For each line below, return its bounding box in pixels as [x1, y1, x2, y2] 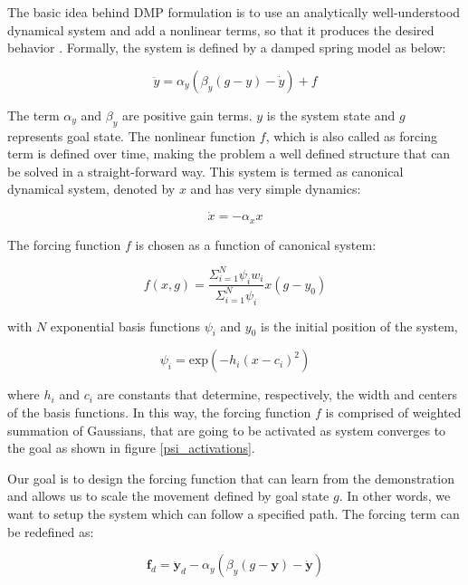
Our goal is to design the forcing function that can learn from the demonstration [7, 468, 454, 487]
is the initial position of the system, [261, 316, 458, 335]
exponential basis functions [50, 316, 200, 335]
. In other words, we [339, 486, 451, 505]
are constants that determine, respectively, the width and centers [97, 385, 458, 404]
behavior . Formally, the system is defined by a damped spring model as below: [7, 38, 446, 57]
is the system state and [266, 105, 396, 124]
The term [7, 105, 60, 124]
